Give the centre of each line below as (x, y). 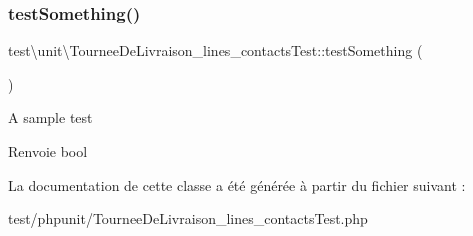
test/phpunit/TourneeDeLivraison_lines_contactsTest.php (188, 218)
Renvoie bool (48, 151)
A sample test (50, 117)
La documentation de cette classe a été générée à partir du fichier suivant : (237, 184)
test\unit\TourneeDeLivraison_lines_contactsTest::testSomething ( (215, 50)
